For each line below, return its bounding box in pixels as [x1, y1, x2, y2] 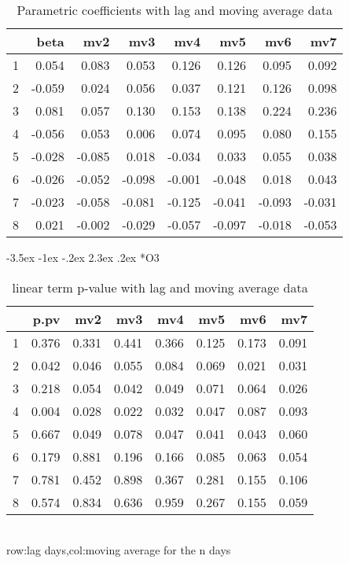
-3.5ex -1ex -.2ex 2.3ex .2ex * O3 [6, 249, 160, 265]
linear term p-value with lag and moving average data [12, 278, 308, 296]
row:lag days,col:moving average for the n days [6, 542, 231, 558]
